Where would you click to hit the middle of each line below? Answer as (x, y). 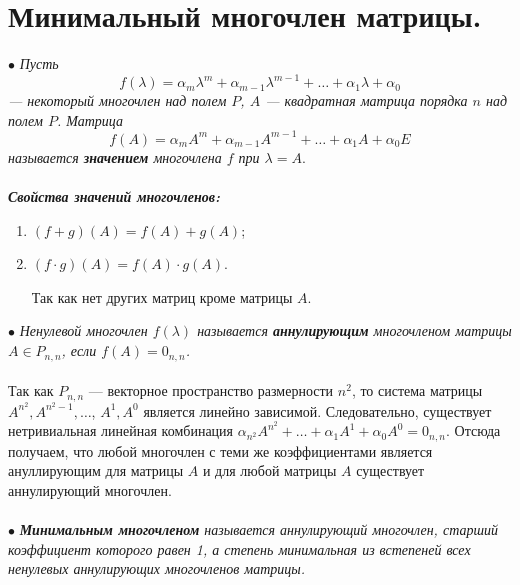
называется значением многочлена (115, 156)
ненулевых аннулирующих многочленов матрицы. (157, 568)
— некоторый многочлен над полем (117, 100)
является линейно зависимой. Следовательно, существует (317, 410)
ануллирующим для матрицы (96, 470)
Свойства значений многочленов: (114, 196)
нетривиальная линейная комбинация (121, 430)
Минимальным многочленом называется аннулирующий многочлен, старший (258, 529)
